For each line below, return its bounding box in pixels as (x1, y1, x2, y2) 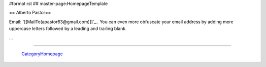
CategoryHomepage (21, 51, 63, 57)
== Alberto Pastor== (9, 10, 51, 16)
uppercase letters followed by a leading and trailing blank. (9, 26, 127, 32)
